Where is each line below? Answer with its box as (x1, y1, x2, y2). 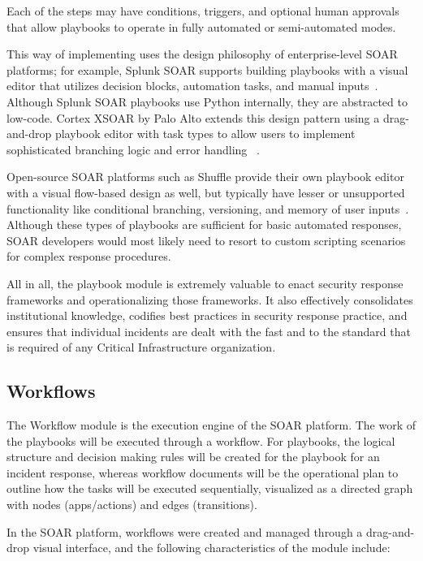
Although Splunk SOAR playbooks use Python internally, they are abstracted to (6, 93, 408, 110)
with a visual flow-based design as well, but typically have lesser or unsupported (6, 183, 405, 201)
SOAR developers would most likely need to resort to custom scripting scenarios (6, 231, 406, 248)
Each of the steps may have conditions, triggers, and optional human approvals (6, 2, 399, 19)
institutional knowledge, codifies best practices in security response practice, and (6, 307, 408, 324)
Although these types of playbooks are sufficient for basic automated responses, (6, 216, 402, 233)
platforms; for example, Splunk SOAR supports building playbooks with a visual (6, 61, 408, 78)
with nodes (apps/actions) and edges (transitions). (6, 496, 257, 513)
